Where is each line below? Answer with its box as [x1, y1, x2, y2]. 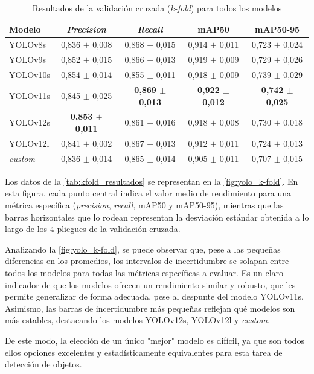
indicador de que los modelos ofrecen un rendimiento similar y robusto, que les [5, 278, 296, 291]
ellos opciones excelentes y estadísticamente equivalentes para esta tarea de [5, 346, 283, 358]
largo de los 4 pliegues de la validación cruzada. [5, 222, 181, 235]
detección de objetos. [5, 358, 82, 370]
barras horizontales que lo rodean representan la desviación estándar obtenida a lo [5, 210, 309, 223]
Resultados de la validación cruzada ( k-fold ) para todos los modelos [32, 2, 282, 14]
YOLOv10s [9, 68, 50, 81]
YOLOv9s [9, 53, 46, 66]
